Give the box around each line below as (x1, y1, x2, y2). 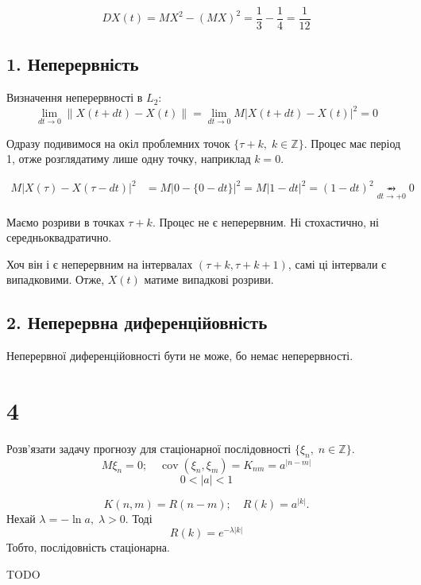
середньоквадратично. (6, 229, 112, 246)
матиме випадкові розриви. (144, 271, 274, 288)
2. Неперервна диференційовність (6, 310, 268, 335)
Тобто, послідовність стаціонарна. (6, 539, 170, 556)
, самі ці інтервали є (288, 255, 387, 272)
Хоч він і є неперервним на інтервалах (6, 255, 193, 272)
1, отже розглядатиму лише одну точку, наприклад (6, 150, 251, 167)
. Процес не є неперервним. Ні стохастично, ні (152, 213, 379, 230)
